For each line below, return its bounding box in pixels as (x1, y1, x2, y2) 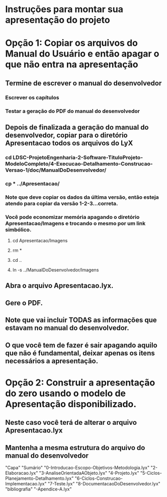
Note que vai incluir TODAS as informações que (5, 316, 157, 324)
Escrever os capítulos (5, 94, 59, 101)
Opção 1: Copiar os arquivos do (5, 37, 138, 49)
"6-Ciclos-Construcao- (74, 475, 123, 481)
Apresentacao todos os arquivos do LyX (5, 139, 133, 147)
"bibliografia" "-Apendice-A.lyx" (5, 486, 72, 492)
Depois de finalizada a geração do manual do (5, 123, 149, 132)
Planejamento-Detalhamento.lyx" (5, 475, 74, 481)
